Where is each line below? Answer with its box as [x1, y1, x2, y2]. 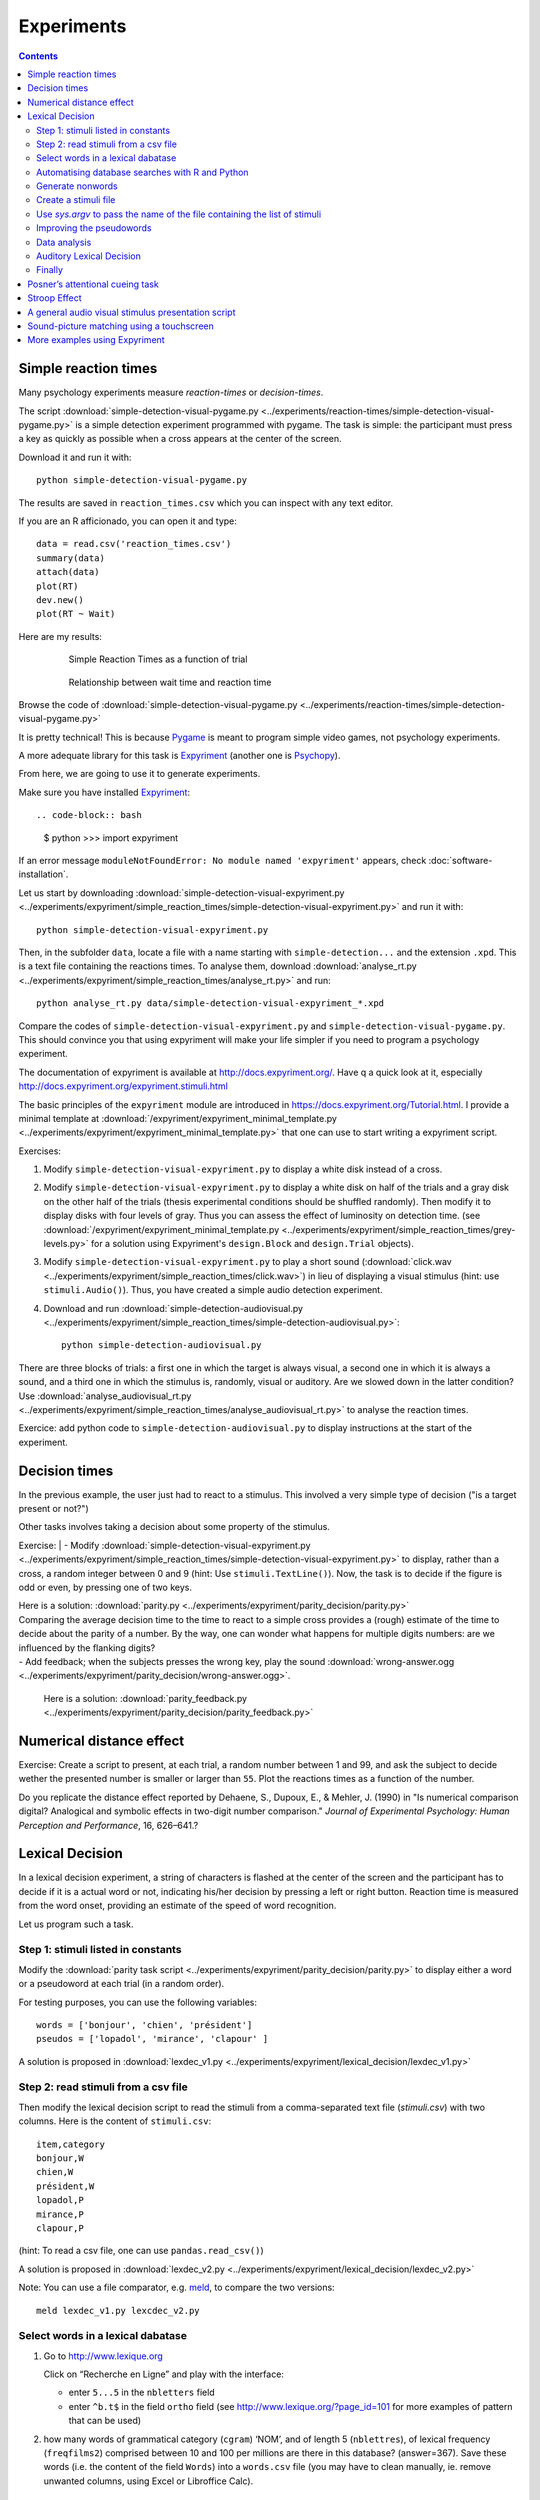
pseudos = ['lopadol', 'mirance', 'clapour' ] [36, 2033, 269, 2045]
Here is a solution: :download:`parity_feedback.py [43, 1692, 248, 1704]
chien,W [36, 2166, 74, 2178]
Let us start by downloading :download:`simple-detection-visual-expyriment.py [18, 886, 345, 899]
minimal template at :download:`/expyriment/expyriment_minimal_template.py [18, 1112, 337, 1124]
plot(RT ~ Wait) [36, 608, 116, 620]
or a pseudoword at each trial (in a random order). [18, 1978, 225, 1990]
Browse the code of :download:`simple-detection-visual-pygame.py [18, 698, 298, 710]
